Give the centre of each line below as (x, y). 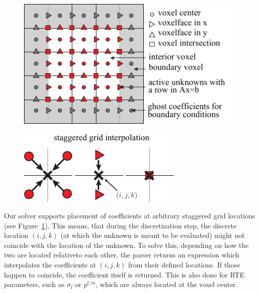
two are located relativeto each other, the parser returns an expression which (122, 255)
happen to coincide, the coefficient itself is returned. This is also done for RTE (124, 274)
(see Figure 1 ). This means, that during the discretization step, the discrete (120, 225)
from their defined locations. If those (184, 265)
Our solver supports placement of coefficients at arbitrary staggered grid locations (130, 216)
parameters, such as (34, 284)
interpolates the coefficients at (50, 265)
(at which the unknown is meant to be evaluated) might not (153, 235)
